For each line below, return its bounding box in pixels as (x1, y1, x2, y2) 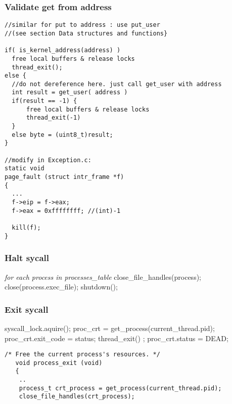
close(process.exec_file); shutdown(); (5, 281, 118, 292)
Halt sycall (5, 251, 49, 264)
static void (5, 165, 44, 172)
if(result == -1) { (12, 97, 77, 105)
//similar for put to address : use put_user (5, 21, 160, 29)
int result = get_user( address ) (12, 89, 128, 96)
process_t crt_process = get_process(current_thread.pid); (19, 384, 222, 392)
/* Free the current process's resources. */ (5, 351, 160, 358)
